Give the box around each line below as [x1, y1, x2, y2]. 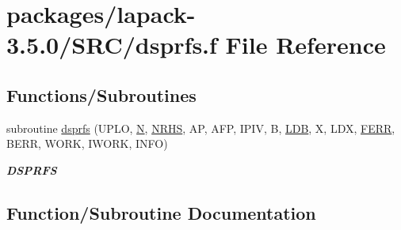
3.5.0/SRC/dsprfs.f [6, 28, 217, 61]
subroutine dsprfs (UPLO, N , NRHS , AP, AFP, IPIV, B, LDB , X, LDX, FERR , [6, 119, 395, 136]
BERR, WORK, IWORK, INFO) [6, 135, 168, 152]
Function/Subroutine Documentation [6, 200, 316, 224]
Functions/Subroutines [6, 82, 197, 107]
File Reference [225, 28, 386, 61]
